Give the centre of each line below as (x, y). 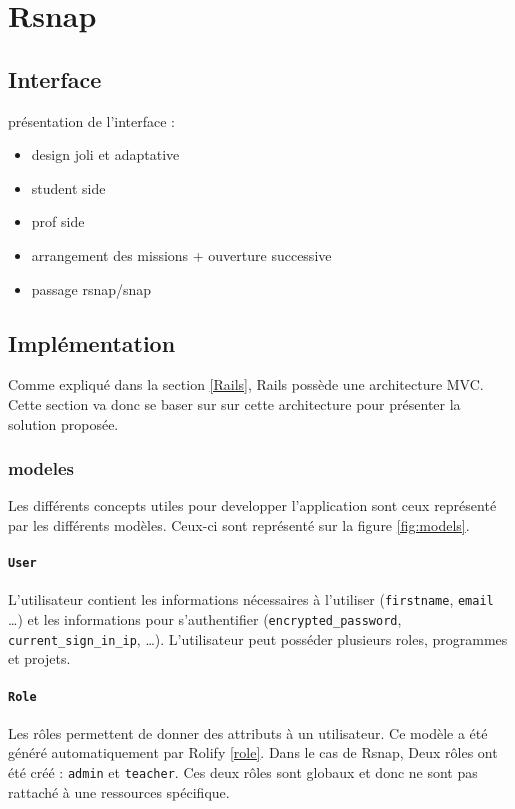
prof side (58, 221)
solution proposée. (63, 423)
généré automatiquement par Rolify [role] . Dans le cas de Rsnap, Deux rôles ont (253, 752)
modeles (41, 468)
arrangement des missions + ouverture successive (181, 254)
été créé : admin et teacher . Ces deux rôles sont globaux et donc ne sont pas (243, 772)
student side (68, 187)
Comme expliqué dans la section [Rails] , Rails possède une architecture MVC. (246, 384)
